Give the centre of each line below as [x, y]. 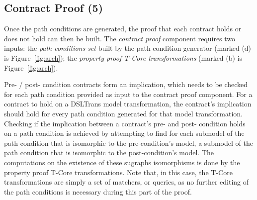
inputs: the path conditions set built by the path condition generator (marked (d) [128, 48]
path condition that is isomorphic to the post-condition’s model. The [109, 152]
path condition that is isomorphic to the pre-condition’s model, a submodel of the [128, 143]
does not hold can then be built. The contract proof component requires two [120, 38]
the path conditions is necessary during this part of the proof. [98, 191]
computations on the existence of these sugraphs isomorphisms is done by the [122, 162]
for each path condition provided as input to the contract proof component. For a [128, 94]
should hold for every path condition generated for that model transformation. [123, 113]
